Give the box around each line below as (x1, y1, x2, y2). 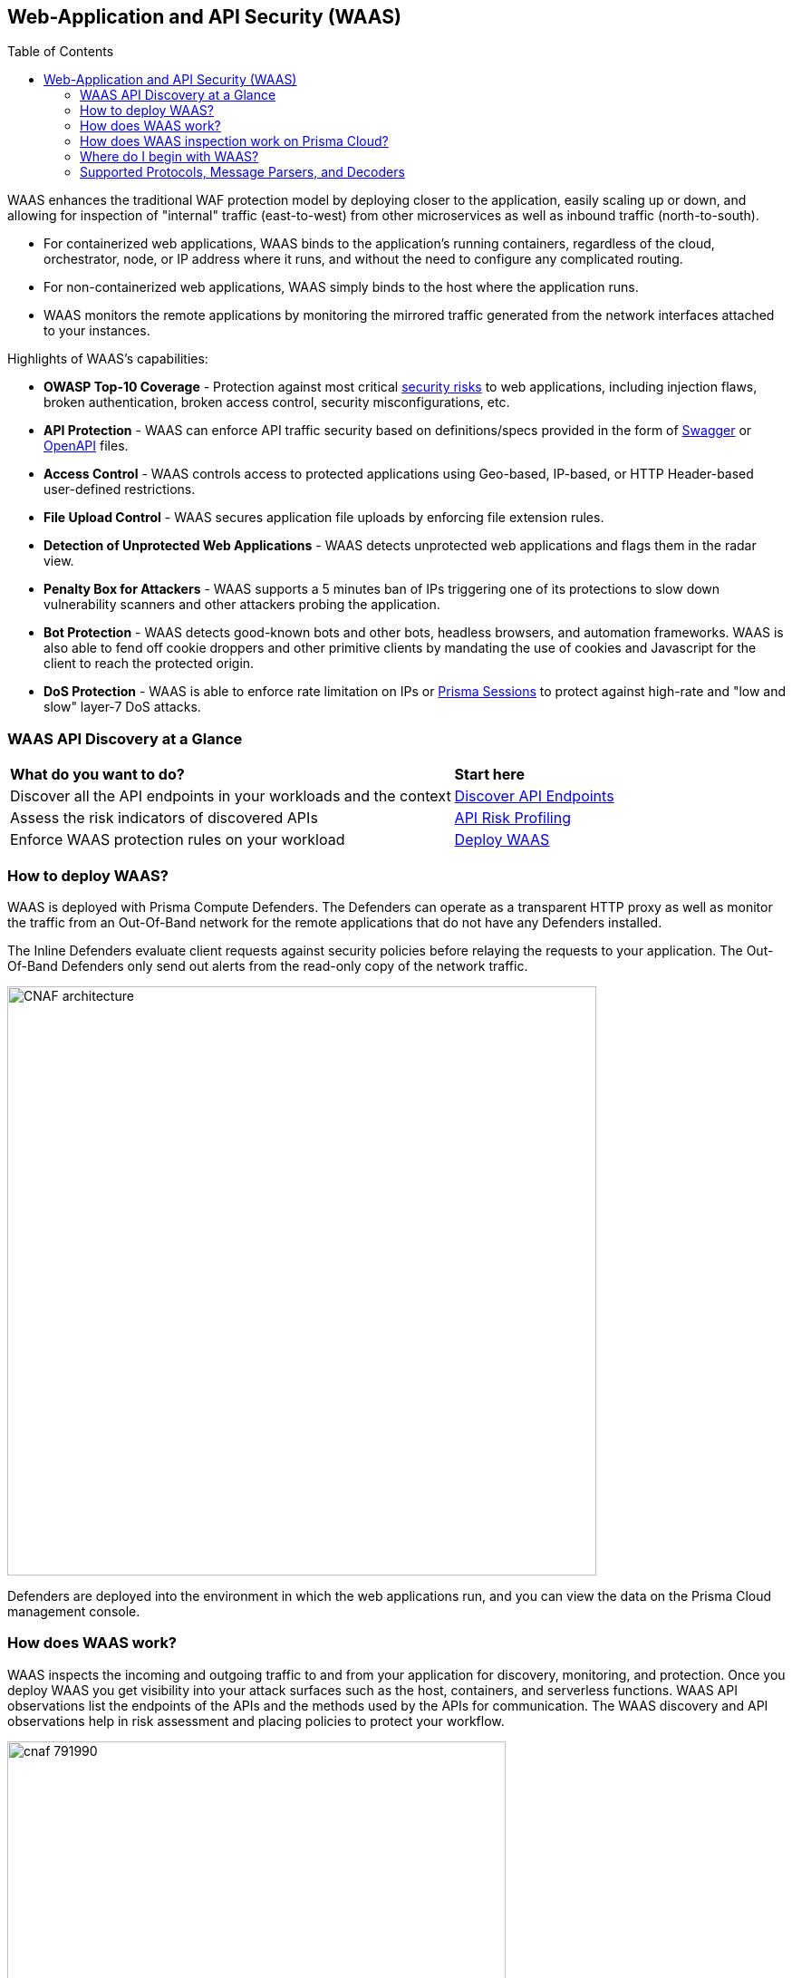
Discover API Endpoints (454, 787, 614, 806)
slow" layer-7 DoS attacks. (43, 699, 201, 715)
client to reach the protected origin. (43, 655, 255, 672)
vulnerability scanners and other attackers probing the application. (43, 596, 440, 613)
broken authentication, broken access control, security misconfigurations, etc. (43, 394, 510, 411)
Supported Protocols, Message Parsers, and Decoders (80, 164, 405, 180)
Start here (454, 765, 525, 784)
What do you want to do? (10, 765, 185, 784)
